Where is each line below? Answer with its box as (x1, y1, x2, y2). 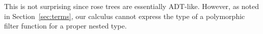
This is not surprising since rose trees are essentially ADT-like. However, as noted (4, 1, 259, 11)
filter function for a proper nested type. (4, 20, 127, 31)
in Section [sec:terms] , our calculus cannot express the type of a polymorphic (4, 10, 245, 21)
